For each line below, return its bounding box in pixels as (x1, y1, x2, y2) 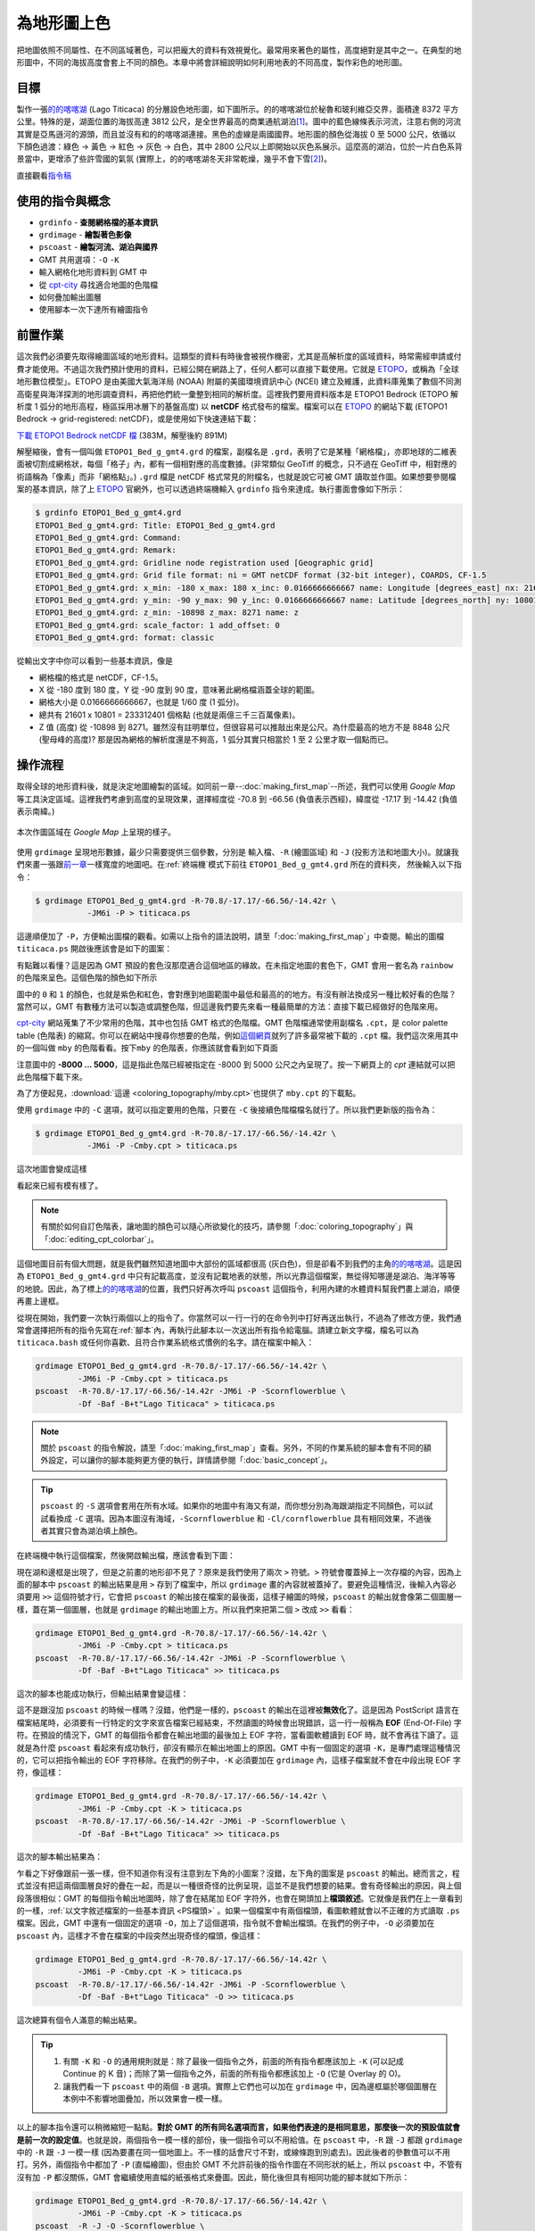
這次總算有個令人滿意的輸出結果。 (16, 2014, 142, 2025)
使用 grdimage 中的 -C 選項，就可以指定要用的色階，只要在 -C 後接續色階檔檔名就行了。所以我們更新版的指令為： (16, 1104, 438, 1115)
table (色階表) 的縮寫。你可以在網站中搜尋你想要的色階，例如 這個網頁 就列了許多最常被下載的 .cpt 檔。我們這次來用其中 (16, 1030, 459, 1041)
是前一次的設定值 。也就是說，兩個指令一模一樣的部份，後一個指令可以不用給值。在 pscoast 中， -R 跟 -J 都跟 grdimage (16, 2134, 463, 2145)
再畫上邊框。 (16, 1296, 64, 1306)
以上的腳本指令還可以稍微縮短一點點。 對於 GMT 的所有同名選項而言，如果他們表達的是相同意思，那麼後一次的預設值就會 (16, 2122, 461, 2133)
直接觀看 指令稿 (16, 170, 71, 180)
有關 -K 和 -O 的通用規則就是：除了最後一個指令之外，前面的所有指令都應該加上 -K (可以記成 (62, 2055, 405, 2066)
